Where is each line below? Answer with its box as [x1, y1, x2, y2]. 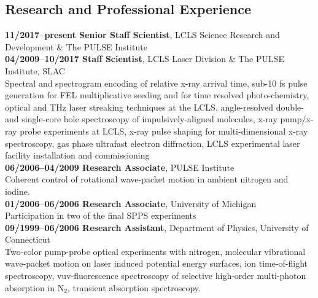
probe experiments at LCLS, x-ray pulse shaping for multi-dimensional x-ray [20, 124, 308, 137]
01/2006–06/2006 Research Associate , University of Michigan [5, 197, 257, 210]
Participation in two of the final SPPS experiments [5, 209, 196, 222]
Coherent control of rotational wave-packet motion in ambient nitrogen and [5, 173, 289, 186]
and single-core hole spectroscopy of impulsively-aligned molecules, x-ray [5, 112, 277, 125]
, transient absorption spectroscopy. [67, 281, 201, 294]
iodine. [5, 184, 30, 197]
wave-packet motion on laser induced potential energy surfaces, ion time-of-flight [5, 257, 308, 270]
